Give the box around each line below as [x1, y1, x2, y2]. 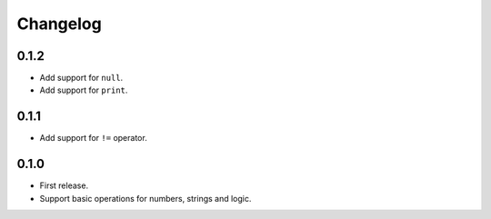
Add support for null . [39, 73, 124, 84]
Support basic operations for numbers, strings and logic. [39, 193, 252, 204]
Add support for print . [39, 85, 128, 95]
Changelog [16, 14, 102, 34]
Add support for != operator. [39, 133, 147, 144]
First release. [39, 180, 89, 191]
